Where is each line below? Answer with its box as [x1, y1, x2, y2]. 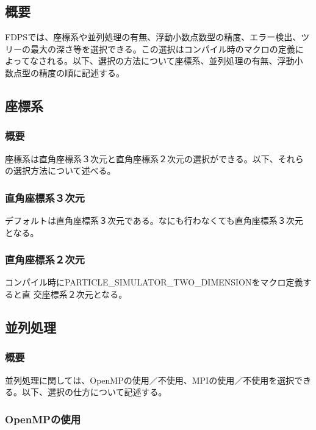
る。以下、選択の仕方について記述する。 [5, 385, 167, 398]
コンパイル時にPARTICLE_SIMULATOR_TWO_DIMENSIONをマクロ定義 [5, 276, 303, 288]
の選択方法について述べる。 [5, 164, 116, 177]
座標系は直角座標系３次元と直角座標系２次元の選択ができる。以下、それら [5, 152, 304, 165]
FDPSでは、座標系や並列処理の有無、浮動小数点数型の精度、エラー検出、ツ [5, 30, 310, 43]
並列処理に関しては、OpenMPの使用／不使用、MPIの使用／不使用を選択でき [5, 373, 312, 386]
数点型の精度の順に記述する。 [5, 66, 124, 79]
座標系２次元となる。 [41, 287, 127, 300]
